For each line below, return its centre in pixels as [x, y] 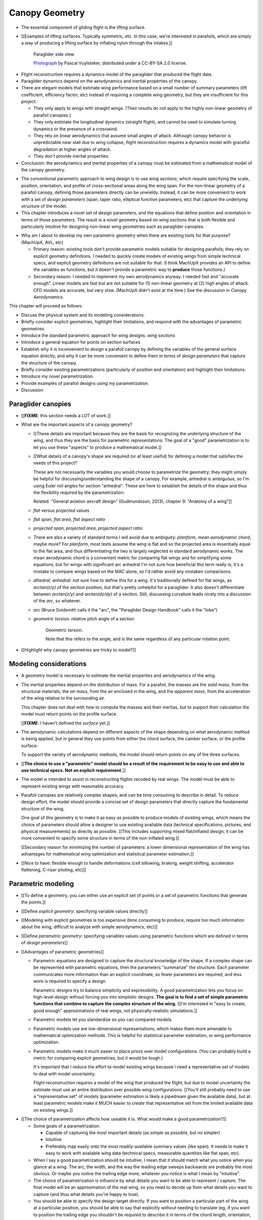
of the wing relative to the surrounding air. [63, 698]
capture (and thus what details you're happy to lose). [86, 1194]
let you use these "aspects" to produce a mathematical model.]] [97, 447]
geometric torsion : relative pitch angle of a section [84, 619]
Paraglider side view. [54, 54]
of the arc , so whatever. [57, 601]
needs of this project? [55, 463]
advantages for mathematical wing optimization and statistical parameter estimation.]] [108, 854]
